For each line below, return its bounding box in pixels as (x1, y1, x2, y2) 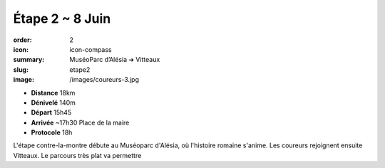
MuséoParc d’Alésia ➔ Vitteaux (69, 56, 160, 64)
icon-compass (69, 45, 112, 53)
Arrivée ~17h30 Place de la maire (31, 118, 130, 127)
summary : (13, 56, 45, 64)
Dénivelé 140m (31, 98, 76, 107)
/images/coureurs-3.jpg (69, 75, 139, 84)
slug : (13, 65, 29, 74)
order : (13, 36, 32, 44)
